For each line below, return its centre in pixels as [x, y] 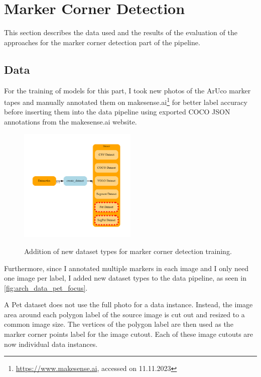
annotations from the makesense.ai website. [71, 121]
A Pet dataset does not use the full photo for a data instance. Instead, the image [128, 304]
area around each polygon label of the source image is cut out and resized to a [124, 314]
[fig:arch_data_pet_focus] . [46, 287]
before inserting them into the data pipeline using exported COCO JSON [117, 112]
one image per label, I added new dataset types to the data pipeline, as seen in [125, 278]
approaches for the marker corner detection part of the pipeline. [102, 42]
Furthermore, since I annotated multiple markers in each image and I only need [126, 268]
